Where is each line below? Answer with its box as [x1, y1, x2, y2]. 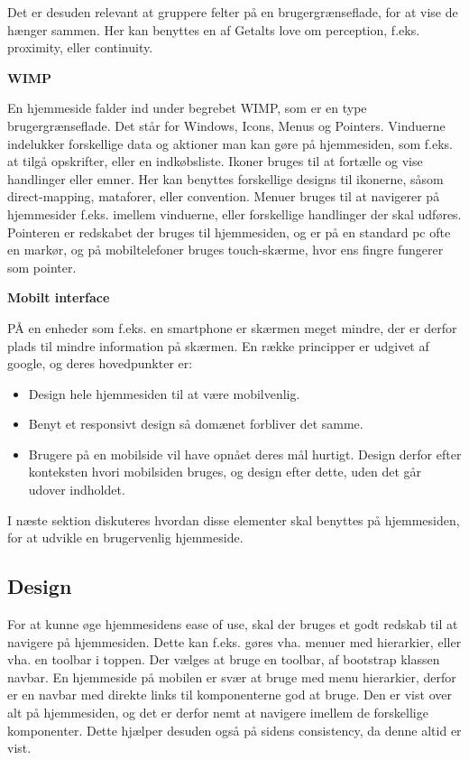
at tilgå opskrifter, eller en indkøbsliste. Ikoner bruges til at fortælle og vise [7, 152, 423, 171]
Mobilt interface [7, 288, 110, 307]
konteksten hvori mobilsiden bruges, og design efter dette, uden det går [28, 462, 422, 481]
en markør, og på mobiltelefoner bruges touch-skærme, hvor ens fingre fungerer [7, 240, 444, 259]
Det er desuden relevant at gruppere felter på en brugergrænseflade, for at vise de [7, 3, 458, 21]
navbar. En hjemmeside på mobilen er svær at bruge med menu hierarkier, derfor [7, 667, 456, 686]
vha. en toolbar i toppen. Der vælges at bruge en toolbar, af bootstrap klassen [7, 650, 440, 669]
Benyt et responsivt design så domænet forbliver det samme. [28, 414, 363, 433]
